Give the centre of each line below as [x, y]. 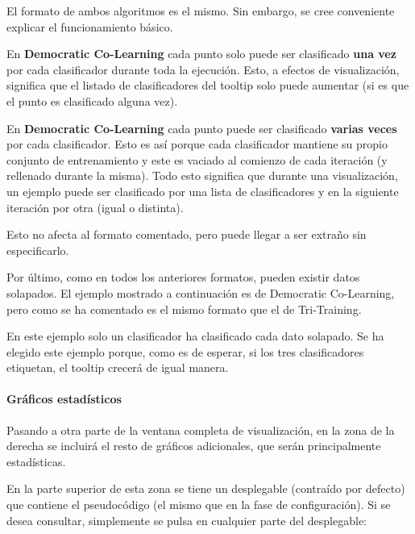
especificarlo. [38, 250]
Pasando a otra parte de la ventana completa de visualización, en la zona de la [201, 430]
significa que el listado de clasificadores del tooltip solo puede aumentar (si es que [208, 85]
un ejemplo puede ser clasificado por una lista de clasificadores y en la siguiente [203, 191]
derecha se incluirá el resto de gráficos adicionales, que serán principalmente [194, 446]
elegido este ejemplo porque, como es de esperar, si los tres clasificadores [185, 351]
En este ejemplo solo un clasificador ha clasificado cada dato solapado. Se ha [195, 336]
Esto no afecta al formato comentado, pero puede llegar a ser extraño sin [187, 234]
